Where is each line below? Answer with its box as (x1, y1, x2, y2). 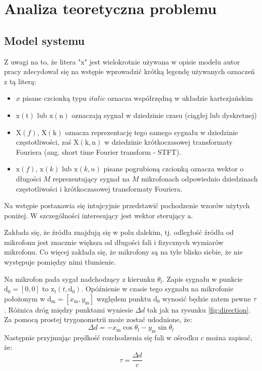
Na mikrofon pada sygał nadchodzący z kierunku (4, 273, 155, 284)
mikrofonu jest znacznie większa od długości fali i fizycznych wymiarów (4, 236, 224, 247)
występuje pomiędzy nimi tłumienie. (4, 257, 116, 267)
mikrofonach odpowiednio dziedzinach (141, 173, 258, 183)
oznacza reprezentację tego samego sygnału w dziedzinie (65, 127, 238, 137)
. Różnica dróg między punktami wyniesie (4, 304, 133, 315)
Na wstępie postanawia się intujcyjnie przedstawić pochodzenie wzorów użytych (4, 200, 250, 211)
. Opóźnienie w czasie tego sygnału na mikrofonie (81, 283, 234, 294)
